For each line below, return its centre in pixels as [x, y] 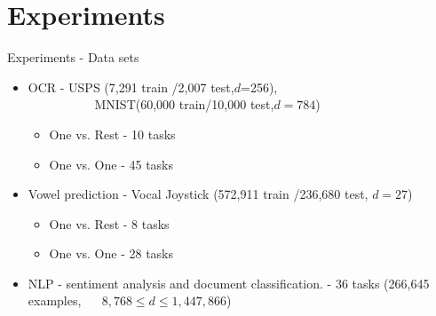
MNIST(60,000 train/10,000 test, [184, 104]
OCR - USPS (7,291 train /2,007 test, [131, 87]
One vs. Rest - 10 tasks [112, 134]
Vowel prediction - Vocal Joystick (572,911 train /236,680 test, [198, 194]
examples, [55, 300]
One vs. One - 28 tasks [111, 253]
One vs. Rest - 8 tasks [109, 223]
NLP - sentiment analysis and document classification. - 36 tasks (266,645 [229, 283]
